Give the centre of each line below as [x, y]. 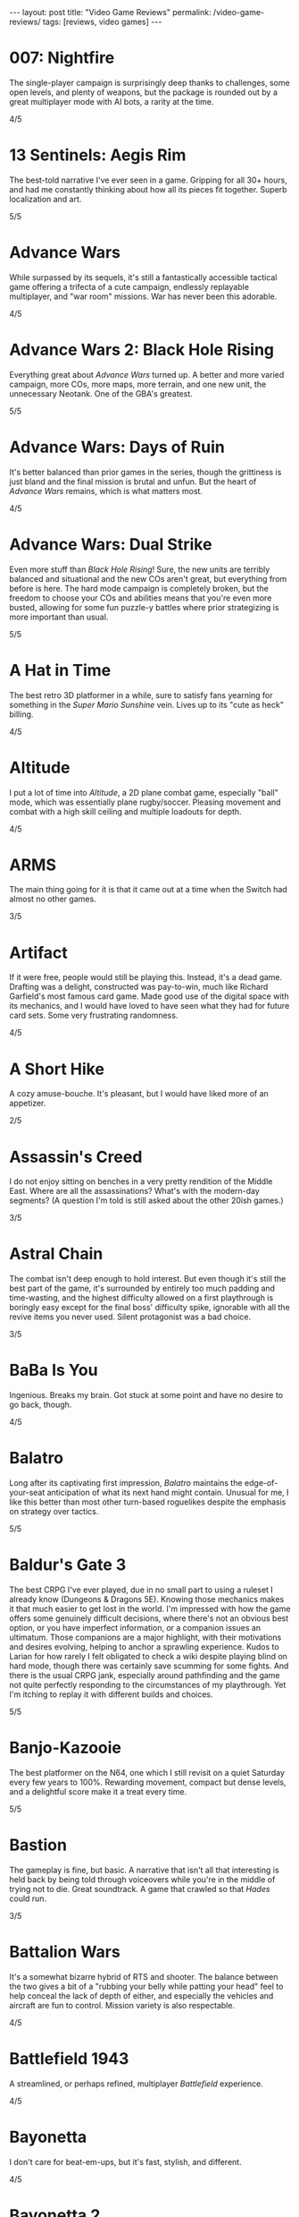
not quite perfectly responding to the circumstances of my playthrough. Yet [148, 1685]
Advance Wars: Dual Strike [111, 544]
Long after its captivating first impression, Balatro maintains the [126, 1483]
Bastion [38, 1845]
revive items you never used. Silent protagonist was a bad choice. [130, 1317]
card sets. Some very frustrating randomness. [94, 1015]
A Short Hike [57, 1069]
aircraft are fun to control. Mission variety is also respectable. [122, 2005]
